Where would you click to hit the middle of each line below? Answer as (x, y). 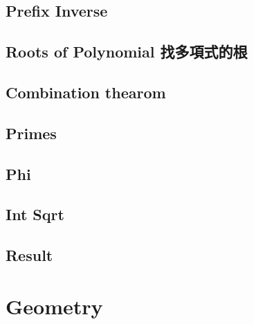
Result (29, 255)
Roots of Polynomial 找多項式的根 (127, 52)
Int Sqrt (35, 214)
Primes (31, 133)
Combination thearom (86, 92)
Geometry (54, 306)
